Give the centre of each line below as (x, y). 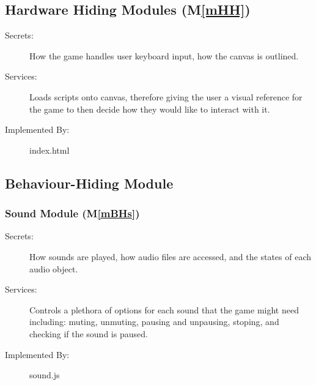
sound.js (45, 375)
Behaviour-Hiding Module (89, 183)
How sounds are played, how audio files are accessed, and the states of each (170, 256)
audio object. (54, 268)
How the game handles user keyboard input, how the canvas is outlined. (164, 55)
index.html (50, 150)
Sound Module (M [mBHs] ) (72, 213)
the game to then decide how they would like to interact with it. (150, 109)
